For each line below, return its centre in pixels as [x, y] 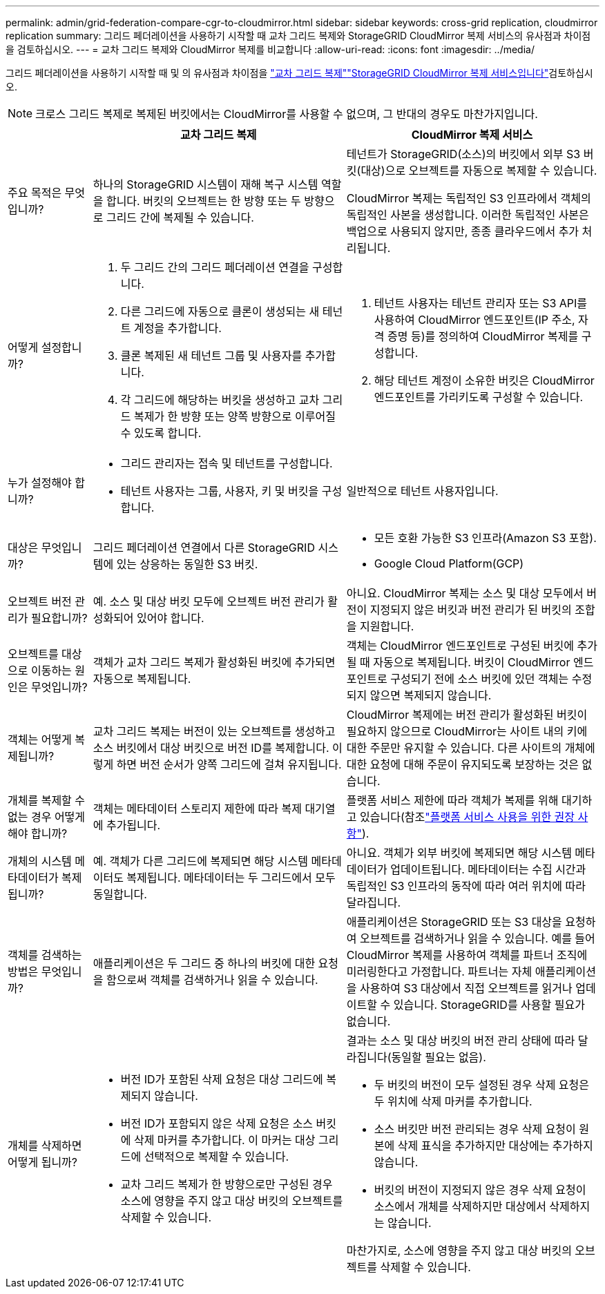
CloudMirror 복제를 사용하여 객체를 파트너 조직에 [467, 955]
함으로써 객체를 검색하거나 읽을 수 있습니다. [212, 980]
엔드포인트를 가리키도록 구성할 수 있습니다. [479, 397]
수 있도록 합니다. [161, 433]
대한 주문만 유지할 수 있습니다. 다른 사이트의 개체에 [471, 748]
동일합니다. [120, 894]
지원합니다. [387, 626]
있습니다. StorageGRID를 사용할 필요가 [489, 1005]
